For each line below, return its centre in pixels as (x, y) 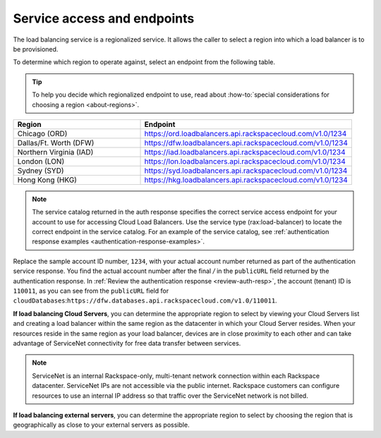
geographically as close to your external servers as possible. (101, 425)
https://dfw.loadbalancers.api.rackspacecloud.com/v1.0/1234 (246, 142)
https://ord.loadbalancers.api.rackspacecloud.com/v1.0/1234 (246, 133)
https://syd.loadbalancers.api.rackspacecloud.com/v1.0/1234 (246, 171)
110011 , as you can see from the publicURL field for (91, 291)
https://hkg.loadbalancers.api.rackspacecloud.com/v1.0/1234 (246, 180)
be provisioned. (36, 49)
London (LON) (41, 161)
